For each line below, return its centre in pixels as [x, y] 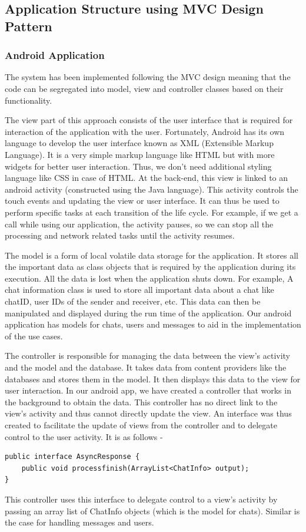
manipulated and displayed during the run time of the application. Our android [148, 313]
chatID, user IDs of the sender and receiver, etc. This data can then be [133, 301]
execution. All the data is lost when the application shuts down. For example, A [149, 278]
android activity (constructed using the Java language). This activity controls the [152, 189]
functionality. [29, 100]
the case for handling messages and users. [79, 522]
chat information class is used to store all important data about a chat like [139, 290]
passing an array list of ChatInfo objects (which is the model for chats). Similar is [152, 510]
